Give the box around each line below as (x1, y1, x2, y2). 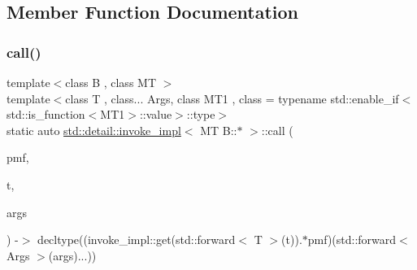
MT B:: (200, 121, 237, 138)
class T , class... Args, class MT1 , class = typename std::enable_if (65, 89, 399, 107)
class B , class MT (65, 74, 157, 90)
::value (139, 106, 172, 123)
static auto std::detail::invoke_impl (7, 121, 181, 138)
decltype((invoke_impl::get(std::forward (37, 231, 236, 248)
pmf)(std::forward (307, 231, 397, 248)
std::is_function (7, 106, 85, 123)
